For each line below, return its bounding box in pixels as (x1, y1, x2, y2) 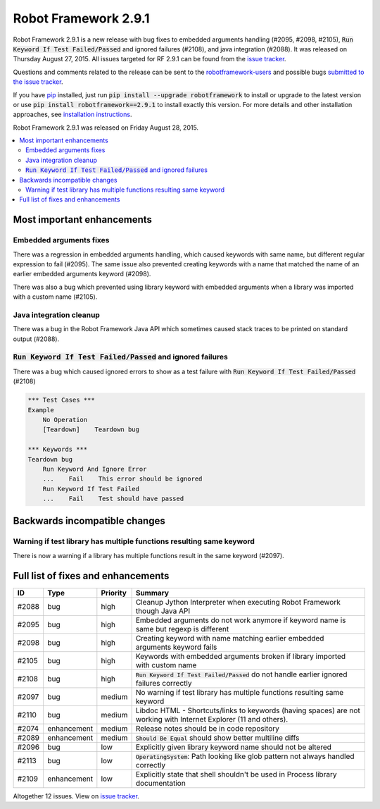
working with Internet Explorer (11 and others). (135, 714, 289, 724)
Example (27, 406, 54, 414)
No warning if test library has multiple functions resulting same (135, 687, 344, 697)
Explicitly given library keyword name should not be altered (135, 742, 332, 752)
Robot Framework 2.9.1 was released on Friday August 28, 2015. (13, 123, 199, 132)
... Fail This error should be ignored (42, 475, 203, 483)
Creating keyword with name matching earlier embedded (135, 633, 324, 643)
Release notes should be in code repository (135, 723, 279, 733)
